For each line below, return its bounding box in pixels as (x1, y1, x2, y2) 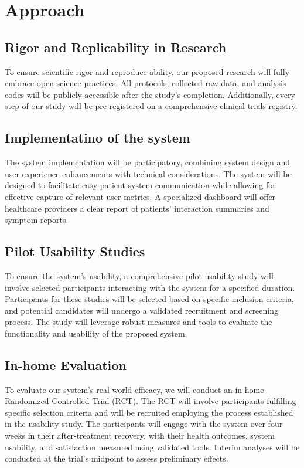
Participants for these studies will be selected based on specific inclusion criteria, (5, 293, 294, 305)
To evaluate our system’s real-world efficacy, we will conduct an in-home (5, 383, 264, 395)
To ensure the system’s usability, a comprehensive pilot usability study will (5, 269, 274, 282)
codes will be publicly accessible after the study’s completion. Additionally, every (5, 88, 295, 100)
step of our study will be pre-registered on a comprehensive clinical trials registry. (5, 100, 298, 112)
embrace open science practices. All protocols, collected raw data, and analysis (5, 77, 286, 89)
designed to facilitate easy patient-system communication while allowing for (5, 179, 276, 191)
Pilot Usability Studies (5, 242, 145, 260)
